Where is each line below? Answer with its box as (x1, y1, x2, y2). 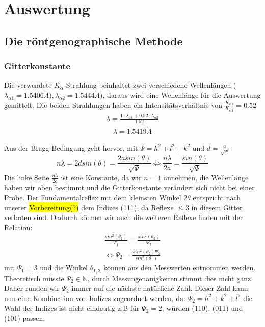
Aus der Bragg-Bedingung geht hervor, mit (4, 142, 138, 153)
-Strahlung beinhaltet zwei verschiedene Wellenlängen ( (64, 79, 236, 90)
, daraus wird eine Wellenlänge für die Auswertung (102, 89, 261, 100)
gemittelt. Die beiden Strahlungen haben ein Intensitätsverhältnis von (4, 99, 222, 110)
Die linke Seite (4, 172, 49, 182)
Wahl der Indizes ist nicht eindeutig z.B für (4, 303, 140, 313)
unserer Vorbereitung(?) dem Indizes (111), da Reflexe (4, 202, 174, 212)
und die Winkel (40, 262, 88, 273)
